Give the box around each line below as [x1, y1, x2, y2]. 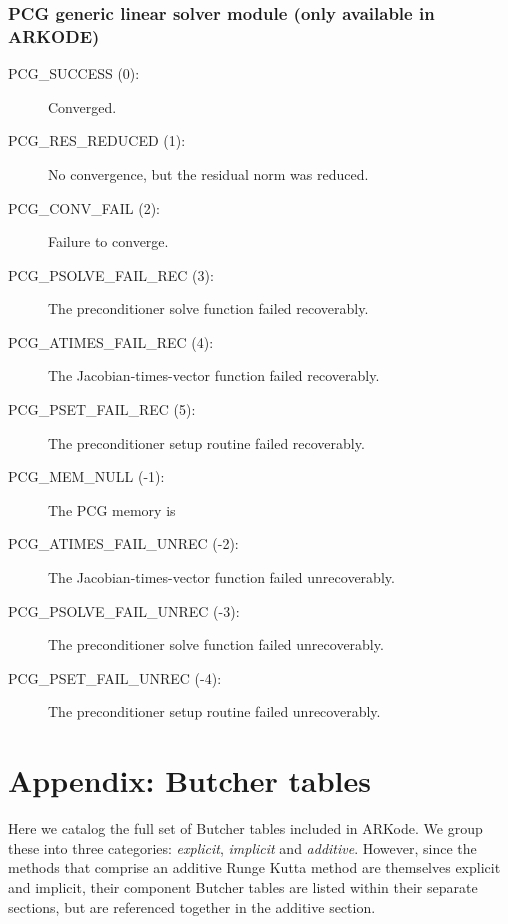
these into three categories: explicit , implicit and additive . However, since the [8, 837, 477, 858]
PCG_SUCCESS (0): [8, 63, 140, 84]
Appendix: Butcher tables [8, 760, 371, 801]
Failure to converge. [48, 231, 169, 252]
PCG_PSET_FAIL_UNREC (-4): [8, 667, 222, 688]
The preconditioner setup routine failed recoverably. [48, 432, 365, 453]
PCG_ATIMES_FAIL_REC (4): [8, 331, 214, 352]
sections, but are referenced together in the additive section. [8, 896, 376, 917]
